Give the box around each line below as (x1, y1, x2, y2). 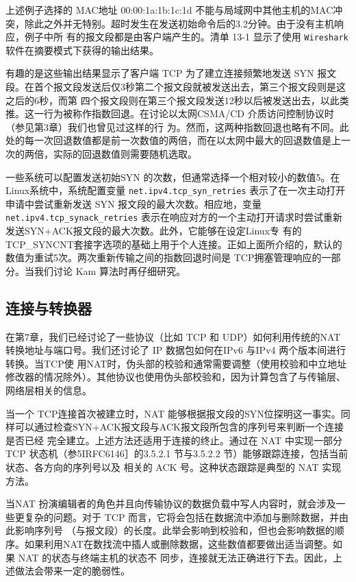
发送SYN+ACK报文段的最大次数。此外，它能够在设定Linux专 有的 (5, 223, 302, 238)
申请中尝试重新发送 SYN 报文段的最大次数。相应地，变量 (5, 196, 262, 210)
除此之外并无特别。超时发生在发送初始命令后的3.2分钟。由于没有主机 (24, 16, 334, 30)
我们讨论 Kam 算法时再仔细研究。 (34, 263, 186, 278)
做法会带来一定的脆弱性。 (14, 563, 130, 578)
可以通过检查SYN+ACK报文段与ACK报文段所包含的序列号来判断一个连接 (14, 420, 344, 434)
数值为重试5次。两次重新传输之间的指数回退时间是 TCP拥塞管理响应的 (5, 250, 322, 265)
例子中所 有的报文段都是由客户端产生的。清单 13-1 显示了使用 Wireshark (24, 29, 348, 44)
